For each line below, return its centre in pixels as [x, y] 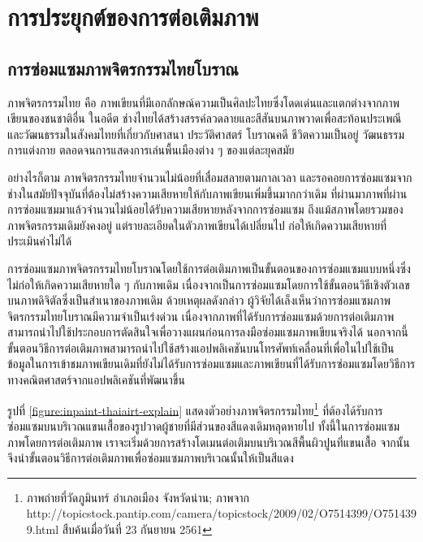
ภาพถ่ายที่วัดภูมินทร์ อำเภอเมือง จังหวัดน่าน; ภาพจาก [138, 497]
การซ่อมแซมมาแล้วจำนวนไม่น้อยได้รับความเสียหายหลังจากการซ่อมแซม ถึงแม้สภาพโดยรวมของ [205, 209]
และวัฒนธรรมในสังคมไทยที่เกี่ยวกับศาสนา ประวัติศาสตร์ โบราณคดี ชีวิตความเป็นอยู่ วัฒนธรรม [206, 134]
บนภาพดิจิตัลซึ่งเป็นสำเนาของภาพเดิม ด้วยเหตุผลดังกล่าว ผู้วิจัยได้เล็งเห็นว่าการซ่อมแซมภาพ [199, 300]
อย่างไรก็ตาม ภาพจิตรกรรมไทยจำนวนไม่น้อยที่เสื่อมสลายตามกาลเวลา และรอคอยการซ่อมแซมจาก [210, 177]
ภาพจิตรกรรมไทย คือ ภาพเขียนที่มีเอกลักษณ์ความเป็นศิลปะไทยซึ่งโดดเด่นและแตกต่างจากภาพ [204, 102]
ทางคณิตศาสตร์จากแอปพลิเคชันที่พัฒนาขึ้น [96, 380]
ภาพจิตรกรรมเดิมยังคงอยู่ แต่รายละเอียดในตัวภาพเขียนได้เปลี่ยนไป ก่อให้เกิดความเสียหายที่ [197, 225]
